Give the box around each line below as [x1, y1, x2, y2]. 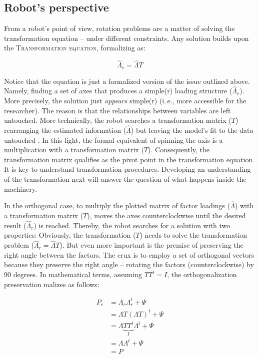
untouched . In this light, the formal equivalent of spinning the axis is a [4, 134, 223, 145]
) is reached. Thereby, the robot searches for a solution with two [33, 220, 230, 230]
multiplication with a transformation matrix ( [4, 144, 144, 155]
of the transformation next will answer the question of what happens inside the [4, 174, 246, 184]
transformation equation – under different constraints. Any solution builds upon [4, 32, 249, 43]
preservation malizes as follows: [4, 279, 99, 289]
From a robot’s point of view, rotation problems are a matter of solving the [4, 23, 235, 33]
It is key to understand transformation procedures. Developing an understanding [4, 164, 251, 174]
